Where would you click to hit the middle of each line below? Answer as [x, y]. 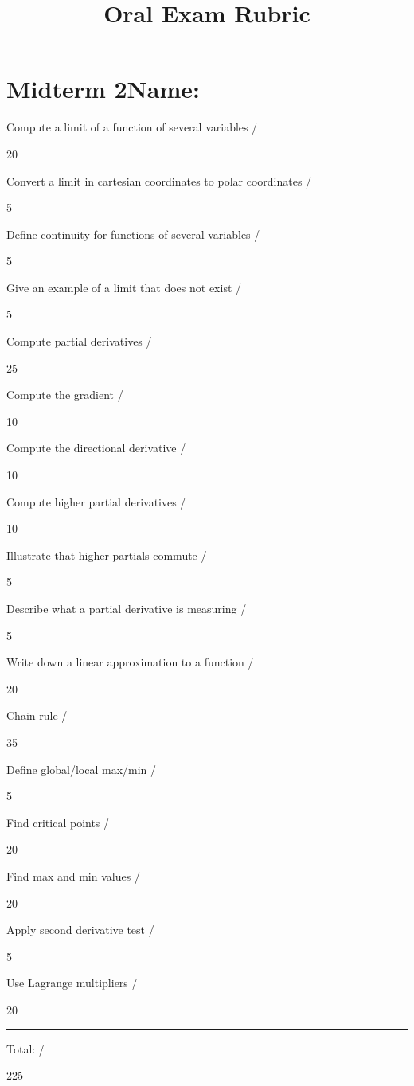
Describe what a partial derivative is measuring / [127, 608]
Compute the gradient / [65, 395]
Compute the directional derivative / [96, 448]
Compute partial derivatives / [79, 341]
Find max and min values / [73, 875]
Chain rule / [37, 715]
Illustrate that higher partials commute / [107, 555]
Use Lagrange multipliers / [72, 983]
